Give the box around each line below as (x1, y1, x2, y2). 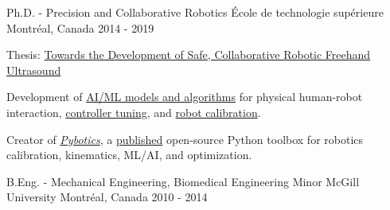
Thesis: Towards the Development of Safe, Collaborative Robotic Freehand (6, 46, 371, 63)
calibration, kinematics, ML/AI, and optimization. (6, 146, 252, 163)
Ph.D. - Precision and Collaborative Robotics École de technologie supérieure (6, 4, 384, 20)
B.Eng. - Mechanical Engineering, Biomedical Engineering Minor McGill (6, 173, 360, 189)
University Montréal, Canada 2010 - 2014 (6, 189, 208, 205)
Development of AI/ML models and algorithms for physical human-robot (6, 88, 363, 105)
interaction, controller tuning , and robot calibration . (6, 103, 261, 120)
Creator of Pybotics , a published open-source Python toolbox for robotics (6, 130, 364, 147)
